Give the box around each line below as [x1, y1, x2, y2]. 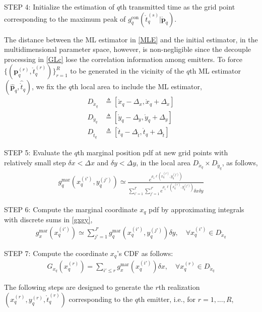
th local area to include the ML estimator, [72, 81, 202, 92]
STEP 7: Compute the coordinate [4, 247, 108, 258]
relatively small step [4, 157, 66, 168]
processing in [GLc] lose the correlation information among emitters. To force [4, 53, 242, 64]
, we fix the [32, 81, 67, 92]
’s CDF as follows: [117, 247, 173, 258]
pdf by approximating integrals [149, 204, 244, 214]
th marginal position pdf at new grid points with [77, 147, 228, 158]
